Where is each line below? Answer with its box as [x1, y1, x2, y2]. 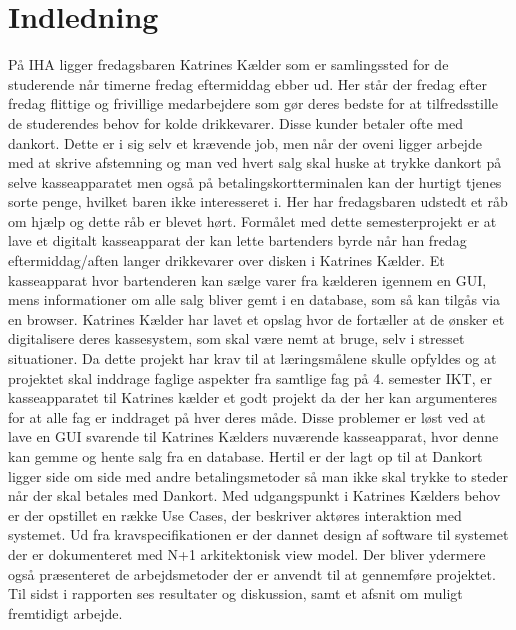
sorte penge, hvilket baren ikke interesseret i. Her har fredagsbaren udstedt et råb [8, 191, 508, 212]
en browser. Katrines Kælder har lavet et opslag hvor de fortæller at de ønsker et [8, 308, 505, 329]
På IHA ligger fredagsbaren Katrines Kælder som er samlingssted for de [8, 54, 449, 75]
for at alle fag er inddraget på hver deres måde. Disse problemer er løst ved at [8, 406, 486, 427]
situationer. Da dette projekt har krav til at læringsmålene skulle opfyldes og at [8, 348, 497, 369]
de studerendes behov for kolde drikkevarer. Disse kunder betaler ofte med [8, 112, 463, 133]
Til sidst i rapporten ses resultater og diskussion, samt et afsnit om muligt [8, 583, 463, 604]
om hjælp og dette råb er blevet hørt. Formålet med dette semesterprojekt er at [8, 210, 497, 231]
